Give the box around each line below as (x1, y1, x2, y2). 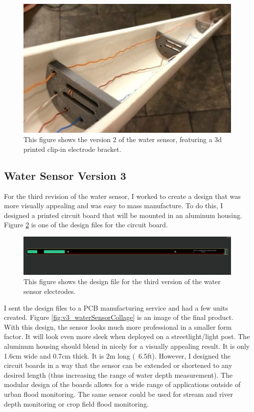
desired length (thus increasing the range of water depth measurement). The (4, 369, 233, 380)
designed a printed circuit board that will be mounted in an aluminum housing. (4, 210, 242, 220)
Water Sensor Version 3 (4, 168, 126, 183)
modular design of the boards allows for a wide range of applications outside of (4, 379, 241, 389)
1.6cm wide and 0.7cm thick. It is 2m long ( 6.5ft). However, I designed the (4, 350, 231, 361)
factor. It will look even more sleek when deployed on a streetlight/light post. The (4, 331, 250, 341)
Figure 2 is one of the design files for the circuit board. (4, 219, 168, 230)
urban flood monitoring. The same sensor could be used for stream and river (4, 388, 233, 399)
